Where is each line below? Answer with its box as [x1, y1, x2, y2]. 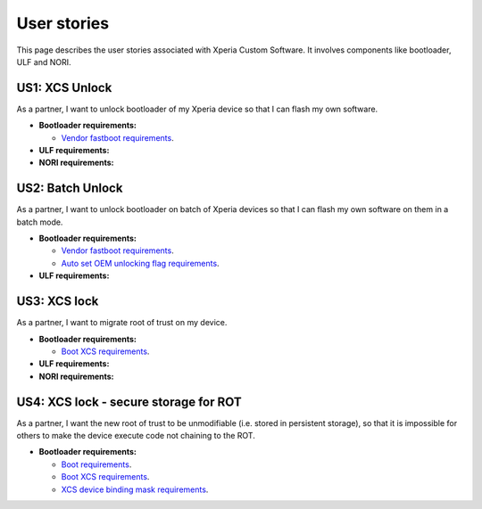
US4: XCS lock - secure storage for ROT [16, 394, 243, 409]
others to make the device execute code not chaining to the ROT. [16, 431, 256, 441]
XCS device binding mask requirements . [61, 484, 209, 495]
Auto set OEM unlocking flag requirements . [61, 258, 220, 268]
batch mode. [16, 217, 63, 227]
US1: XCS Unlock [16, 80, 112, 95]
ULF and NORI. [16, 56, 71, 67]
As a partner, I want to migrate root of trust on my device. [16, 317, 228, 328]
